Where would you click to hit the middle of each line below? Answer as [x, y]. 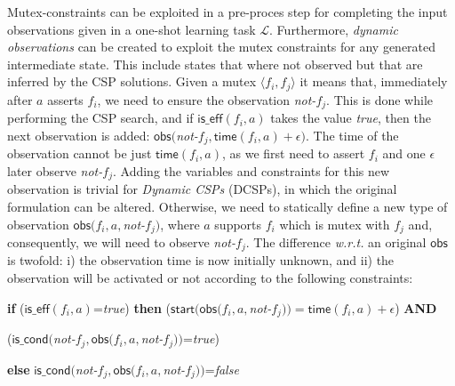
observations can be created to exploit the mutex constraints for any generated [222, 47]
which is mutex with [335, 224]
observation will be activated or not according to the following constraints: [210, 278]
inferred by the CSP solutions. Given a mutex [132, 81]
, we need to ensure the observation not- [207, 99]
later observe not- [55, 170]
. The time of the [352, 135]
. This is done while [380, 99]
